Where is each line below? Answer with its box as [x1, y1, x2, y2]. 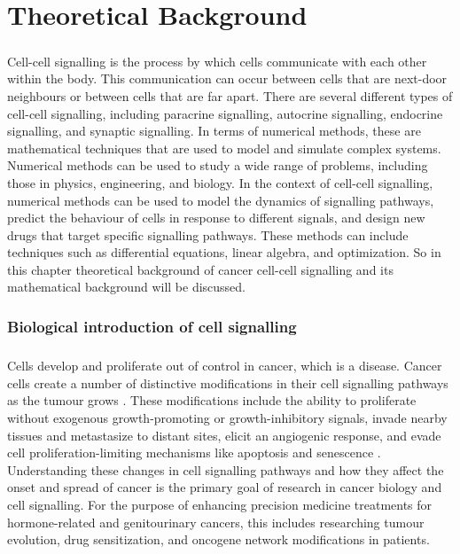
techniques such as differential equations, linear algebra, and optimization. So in [7, 243, 441, 261]
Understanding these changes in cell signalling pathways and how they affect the [7, 460, 444, 479]
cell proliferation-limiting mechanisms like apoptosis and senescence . [7, 443, 381, 462]
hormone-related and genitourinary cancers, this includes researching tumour [7, 512, 425, 531]
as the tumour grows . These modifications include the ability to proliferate [7, 391, 417, 410]
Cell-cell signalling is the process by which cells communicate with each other [7, 51, 427, 70]
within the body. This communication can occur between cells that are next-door [7, 69, 448, 88]
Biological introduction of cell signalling [7, 315, 297, 337]
